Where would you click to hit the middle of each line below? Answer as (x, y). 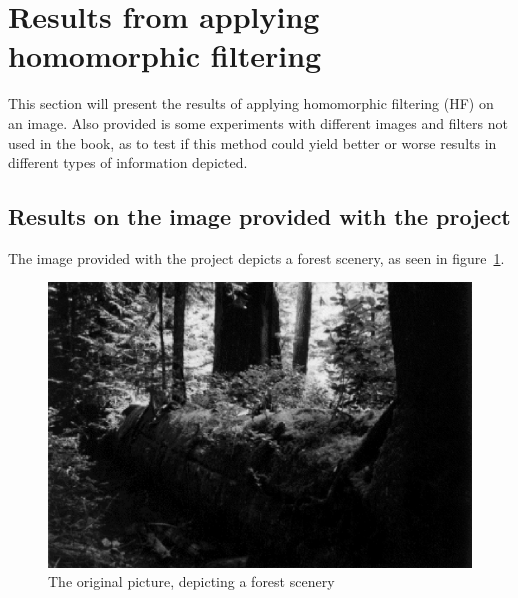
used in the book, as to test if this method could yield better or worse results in (252, 142)
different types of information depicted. (128, 162)
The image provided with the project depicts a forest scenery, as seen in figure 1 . (256, 257)
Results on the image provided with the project (259, 216)
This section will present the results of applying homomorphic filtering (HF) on (251, 103)
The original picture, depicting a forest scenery (191, 581)
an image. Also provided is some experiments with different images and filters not (258, 122)
